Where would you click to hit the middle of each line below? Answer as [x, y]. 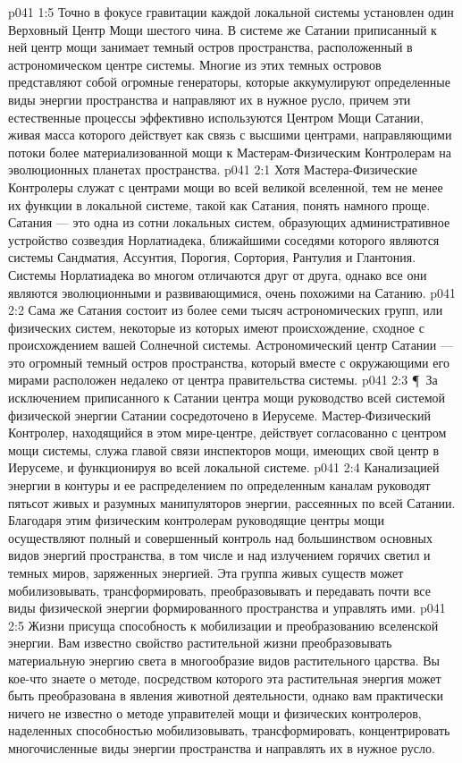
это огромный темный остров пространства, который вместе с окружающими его [229, 362]
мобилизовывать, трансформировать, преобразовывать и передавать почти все [219, 590]
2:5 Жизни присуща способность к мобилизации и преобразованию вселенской [223, 625]
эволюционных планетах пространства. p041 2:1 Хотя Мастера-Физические [213, 170]
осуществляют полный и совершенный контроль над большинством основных [220, 537]
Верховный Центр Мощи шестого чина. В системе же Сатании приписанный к [223, 29]
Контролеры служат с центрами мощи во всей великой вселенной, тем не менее [226, 187]
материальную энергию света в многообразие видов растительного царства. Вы [224, 660]
